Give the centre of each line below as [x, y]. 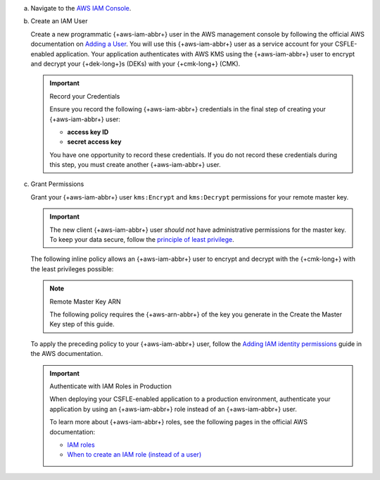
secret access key [94, 142]
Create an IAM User [59, 21]
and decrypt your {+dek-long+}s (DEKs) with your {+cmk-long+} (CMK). [135, 63]
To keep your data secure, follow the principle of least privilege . [142, 240]
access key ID [88, 132]
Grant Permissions [57, 184]
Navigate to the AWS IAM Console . [81, 8]
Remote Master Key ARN [85, 301]
